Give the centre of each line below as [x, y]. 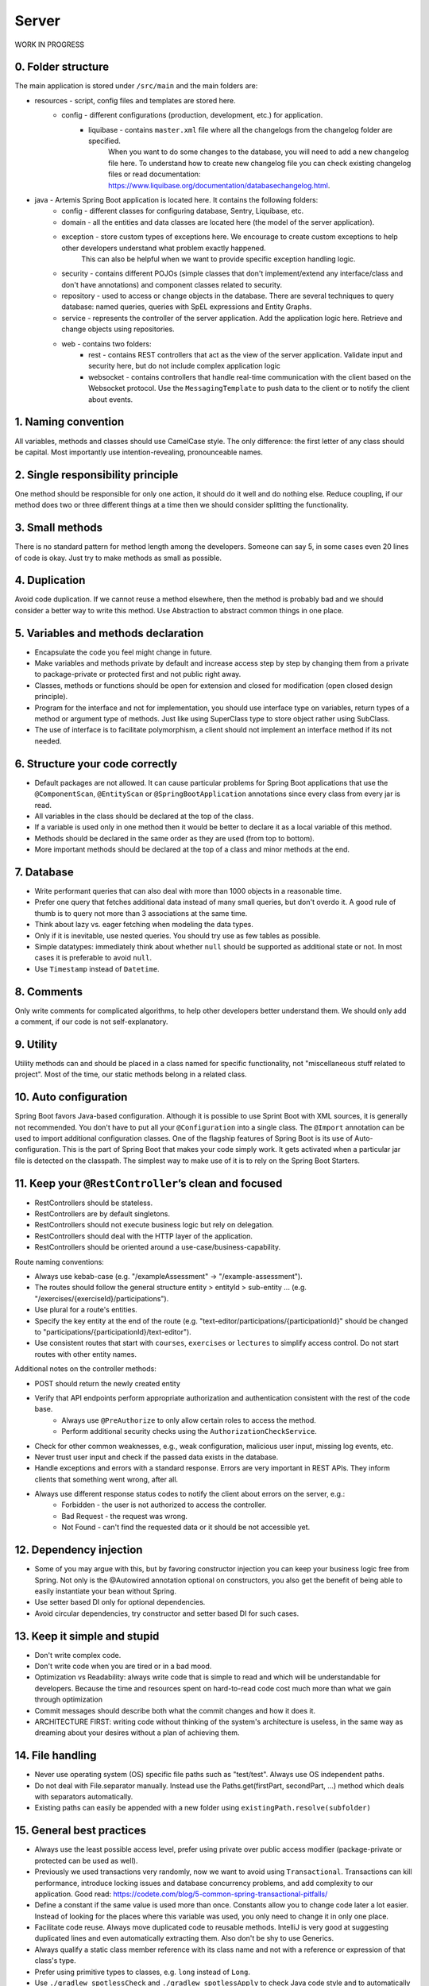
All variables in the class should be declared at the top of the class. [144, 816]
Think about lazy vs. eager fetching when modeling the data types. [144, 925]
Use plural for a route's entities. [86, 1310]
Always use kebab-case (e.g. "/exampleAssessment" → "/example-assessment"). [168, 1277]
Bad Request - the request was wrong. [125, 1516]
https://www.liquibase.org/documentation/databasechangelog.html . [219, 185]
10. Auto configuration [71, 1097]
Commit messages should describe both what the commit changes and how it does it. [175, 1710]
